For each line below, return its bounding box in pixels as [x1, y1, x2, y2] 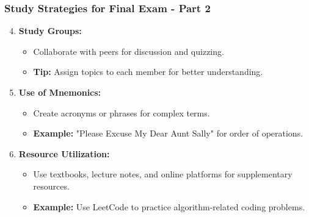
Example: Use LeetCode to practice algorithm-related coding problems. [33, 200, 305, 213]
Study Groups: [18, 24, 82, 37]
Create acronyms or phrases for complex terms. [33, 106, 210, 119]
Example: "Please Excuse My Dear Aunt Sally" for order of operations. [33, 127, 304, 140]
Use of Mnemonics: [18, 86, 101, 98]
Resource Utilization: [18, 147, 110, 160]
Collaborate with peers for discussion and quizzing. [33, 44, 224, 57]
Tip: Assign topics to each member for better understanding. [33, 65, 263, 78]
